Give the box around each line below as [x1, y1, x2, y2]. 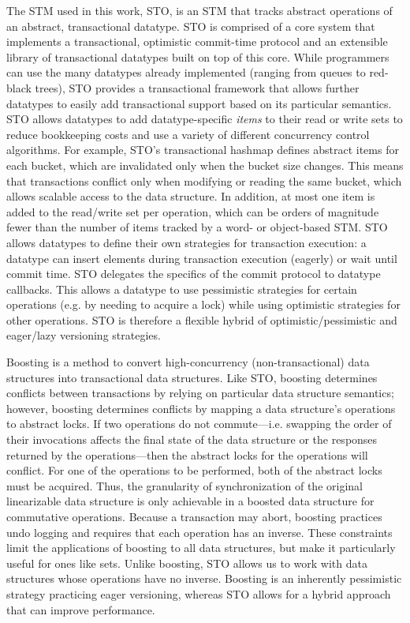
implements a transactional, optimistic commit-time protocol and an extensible [6, 33, 388, 50]
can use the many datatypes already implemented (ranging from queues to [6, 64, 366, 81]
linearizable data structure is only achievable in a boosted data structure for [6, 493, 375, 509]
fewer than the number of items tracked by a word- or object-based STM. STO [6, 219, 388, 235]
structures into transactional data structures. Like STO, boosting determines [6, 369, 378, 385]
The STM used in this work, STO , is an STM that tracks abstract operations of [6, 2, 393, 18]
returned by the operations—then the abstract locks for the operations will [6, 446, 368, 463]
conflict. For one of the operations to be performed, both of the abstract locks [6, 462, 382, 479]
